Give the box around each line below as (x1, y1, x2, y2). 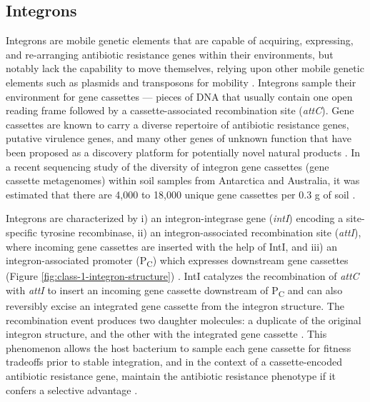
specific (6, 224, 38, 239)
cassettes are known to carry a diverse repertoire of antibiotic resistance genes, (6, 116, 349, 131)
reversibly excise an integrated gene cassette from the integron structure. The (6, 298, 344, 313)
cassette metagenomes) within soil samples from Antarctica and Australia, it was (6, 173, 360, 188)
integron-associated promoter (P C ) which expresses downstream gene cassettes (6, 253, 349, 269)
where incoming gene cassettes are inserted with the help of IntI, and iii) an (6, 238, 337, 253)
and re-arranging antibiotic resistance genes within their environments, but (6, 46, 334, 61)
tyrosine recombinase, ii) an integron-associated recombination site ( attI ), (40, 224, 361, 239)
